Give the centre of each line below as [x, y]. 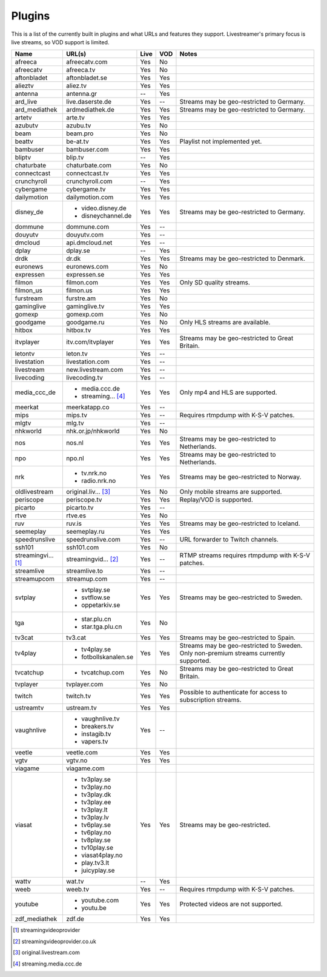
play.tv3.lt [95, 863]
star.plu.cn [96, 619]
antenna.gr [81, 94]
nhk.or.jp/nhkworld [93, 431]
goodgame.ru [85, 323]
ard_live [26, 102]
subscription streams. [210, 700]
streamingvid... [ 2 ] [92, 559]
